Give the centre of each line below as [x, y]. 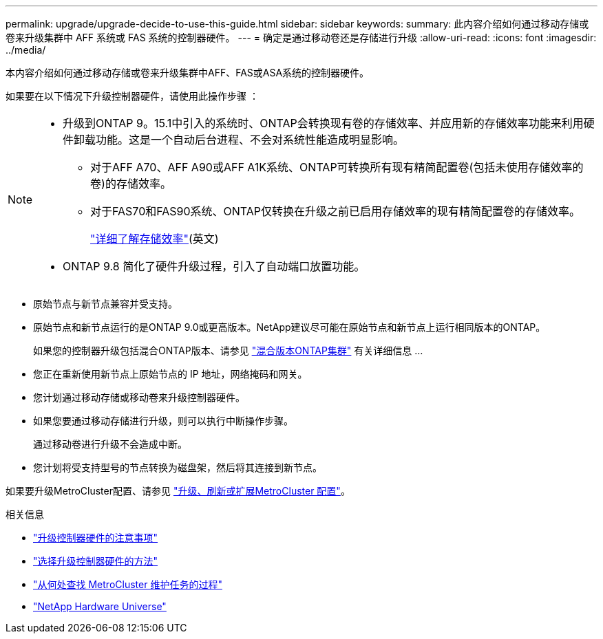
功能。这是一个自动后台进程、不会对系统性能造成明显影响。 [250, 140]
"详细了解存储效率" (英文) [155, 239]
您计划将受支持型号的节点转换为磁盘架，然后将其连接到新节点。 [178, 467]
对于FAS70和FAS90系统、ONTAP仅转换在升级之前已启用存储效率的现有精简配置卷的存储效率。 [336, 211]
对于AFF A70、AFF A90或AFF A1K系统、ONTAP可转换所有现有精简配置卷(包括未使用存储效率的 [337, 167]
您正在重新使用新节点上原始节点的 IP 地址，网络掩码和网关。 [170, 374]
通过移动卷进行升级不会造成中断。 [110, 444]
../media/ [26, 50]
